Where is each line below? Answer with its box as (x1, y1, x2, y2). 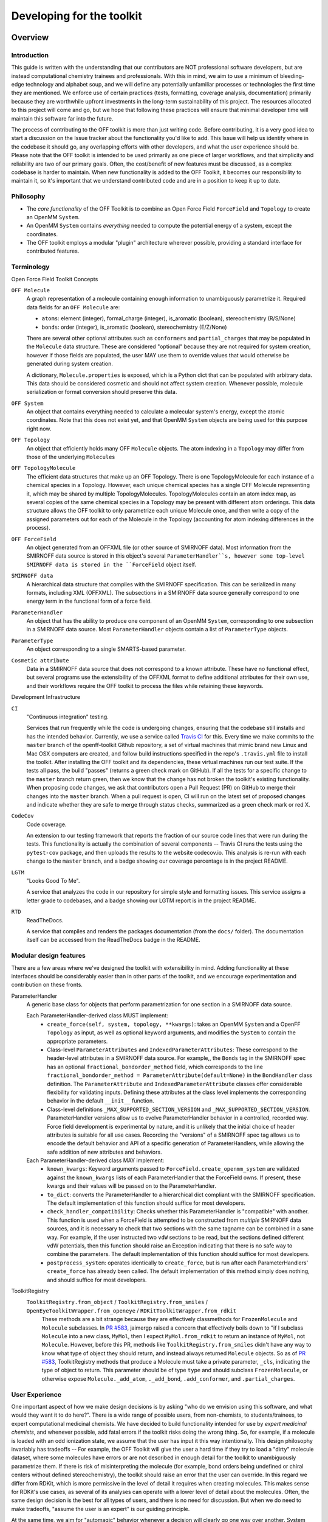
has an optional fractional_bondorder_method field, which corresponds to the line (47, 1063, 264, 1070)
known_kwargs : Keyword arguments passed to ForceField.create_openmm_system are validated (47, 1165, 300, 1173)
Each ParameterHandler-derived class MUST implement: (26, 1012, 168, 1019)
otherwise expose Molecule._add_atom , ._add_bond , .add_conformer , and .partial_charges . (41, 1375, 295, 1382)
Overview (11, 32, 49, 43)
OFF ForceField (11, 536, 57, 542)
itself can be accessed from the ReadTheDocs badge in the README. (26, 936, 200, 944)
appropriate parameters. (47, 1037, 108, 1045)
